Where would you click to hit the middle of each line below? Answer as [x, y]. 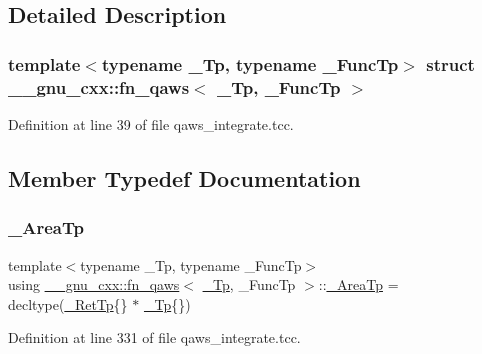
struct [450, 63]
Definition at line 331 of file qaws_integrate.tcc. [154, 337]
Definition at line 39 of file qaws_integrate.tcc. [151, 123]
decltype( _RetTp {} [68, 303]
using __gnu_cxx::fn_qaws [94, 284]
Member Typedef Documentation [184, 177]
